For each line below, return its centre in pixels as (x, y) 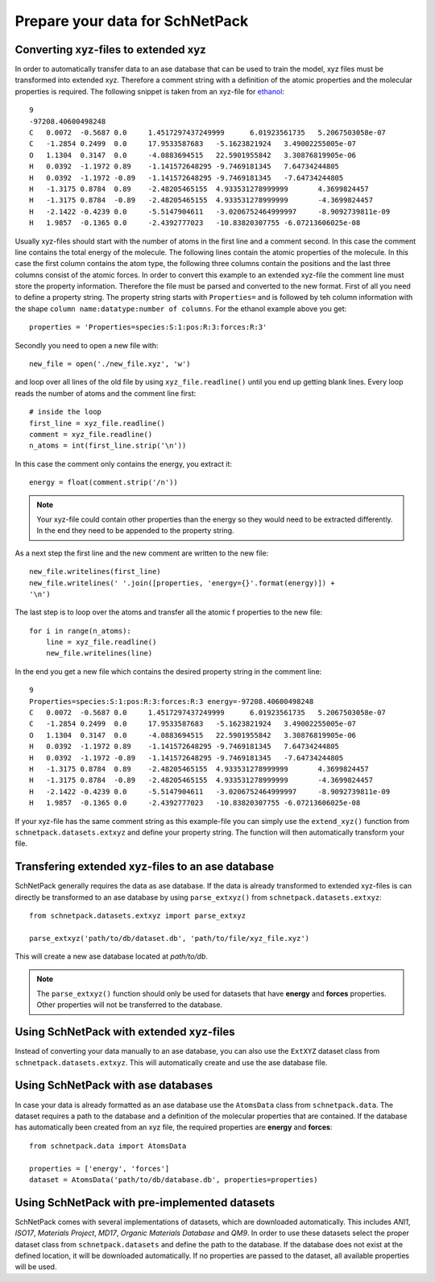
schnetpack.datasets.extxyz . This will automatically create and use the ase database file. (171, 1062)
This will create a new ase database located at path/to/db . (112, 956)
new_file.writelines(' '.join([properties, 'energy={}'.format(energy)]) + (182, 583)
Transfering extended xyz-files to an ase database (144, 867)
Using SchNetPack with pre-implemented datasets (145, 1203)
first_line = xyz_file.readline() (97, 423)
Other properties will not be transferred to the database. (130, 1005)
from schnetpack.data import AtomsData (108, 1146)
